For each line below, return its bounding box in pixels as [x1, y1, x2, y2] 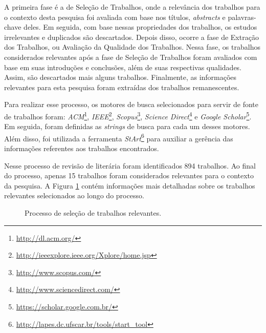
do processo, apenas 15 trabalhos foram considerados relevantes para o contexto [4, 170, 254, 181]
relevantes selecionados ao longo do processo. [4, 190, 144, 201]
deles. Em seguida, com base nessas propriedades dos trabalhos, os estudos [24, 22, 257, 32]
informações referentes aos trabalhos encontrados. [4, 143, 159, 154]
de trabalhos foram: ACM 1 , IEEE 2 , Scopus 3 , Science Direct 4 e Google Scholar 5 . [4, 109, 252, 121]
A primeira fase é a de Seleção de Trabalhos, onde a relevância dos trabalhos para [4, 2, 260, 12]
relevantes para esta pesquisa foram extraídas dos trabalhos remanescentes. [4, 81, 239, 92]
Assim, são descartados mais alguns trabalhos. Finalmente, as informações [4, 72, 237, 82]
